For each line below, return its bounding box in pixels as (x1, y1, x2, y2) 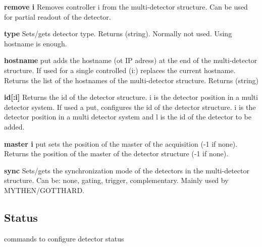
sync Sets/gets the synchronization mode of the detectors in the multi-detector (4, 165, 249, 175)
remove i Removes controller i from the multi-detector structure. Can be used (4, 2, 248, 12)
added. (4, 121, 25, 132)
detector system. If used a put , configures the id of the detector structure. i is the (4, 101, 256, 112)
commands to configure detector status (4, 233, 124, 243)
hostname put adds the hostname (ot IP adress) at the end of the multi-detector (4, 55, 257, 66)
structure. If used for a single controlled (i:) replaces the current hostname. (4, 65, 236, 75)
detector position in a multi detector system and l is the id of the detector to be (4, 111, 251, 122)
